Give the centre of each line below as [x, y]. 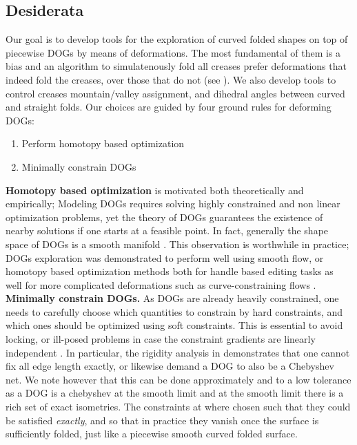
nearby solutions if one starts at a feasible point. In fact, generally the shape [167, 230]
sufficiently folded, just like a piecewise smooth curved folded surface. [152, 434]
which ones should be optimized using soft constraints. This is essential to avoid [174, 325]
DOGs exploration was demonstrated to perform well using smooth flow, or [165, 257]
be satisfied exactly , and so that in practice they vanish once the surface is [162, 420]
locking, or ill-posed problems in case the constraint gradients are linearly [161, 339]
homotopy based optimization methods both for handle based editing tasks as [170, 271]
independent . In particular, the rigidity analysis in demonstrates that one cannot [178, 352]
